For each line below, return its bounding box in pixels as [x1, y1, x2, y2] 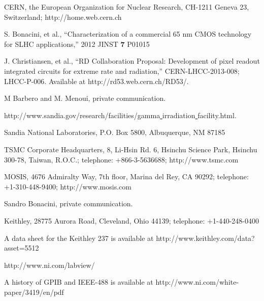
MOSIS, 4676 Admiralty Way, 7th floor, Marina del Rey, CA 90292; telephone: [4, 171, 249, 182]
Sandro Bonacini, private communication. [4, 198, 133, 209]
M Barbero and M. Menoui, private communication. [4, 93, 166, 103]
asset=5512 [4, 242, 39, 253]
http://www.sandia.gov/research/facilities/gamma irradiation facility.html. [4, 110, 237, 120]
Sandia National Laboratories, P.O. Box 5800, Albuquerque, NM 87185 [4, 127, 225, 138]
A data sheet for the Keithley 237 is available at [4, 232, 154, 243]
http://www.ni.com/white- [155, 277, 239, 287]
